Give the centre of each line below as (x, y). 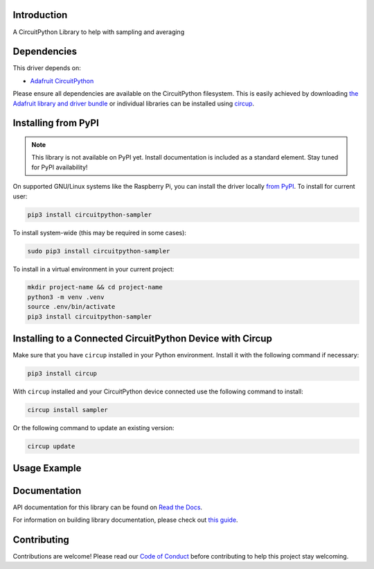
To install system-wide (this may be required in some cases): (100, 232)
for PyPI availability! (60, 167)
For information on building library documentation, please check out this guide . (125, 520)
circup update (51, 447)
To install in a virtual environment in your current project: (93, 269)
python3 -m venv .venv (66, 297)
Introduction (40, 15)
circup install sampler (68, 410)
